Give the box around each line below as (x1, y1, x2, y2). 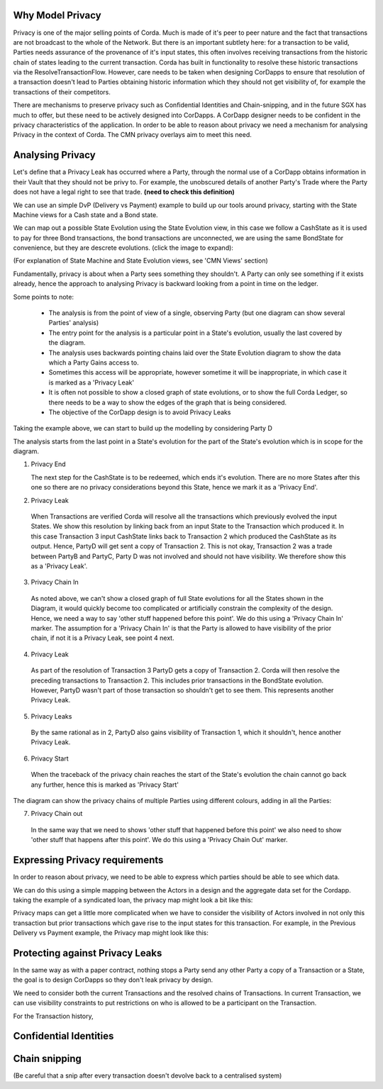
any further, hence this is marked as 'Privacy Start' (30, 780, 179, 789)
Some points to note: (13, 292, 74, 301)
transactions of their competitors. (13, 87, 111, 96)
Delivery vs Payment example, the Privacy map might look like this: (13, 929, 209, 937)
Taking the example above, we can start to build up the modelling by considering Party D (13, 424, 273, 433)
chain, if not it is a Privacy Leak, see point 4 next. (30, 634, 174, 642)
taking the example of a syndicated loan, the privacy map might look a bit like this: (13, 895, 253, 904)
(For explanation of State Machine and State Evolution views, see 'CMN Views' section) (13, 256, 269, 265)
